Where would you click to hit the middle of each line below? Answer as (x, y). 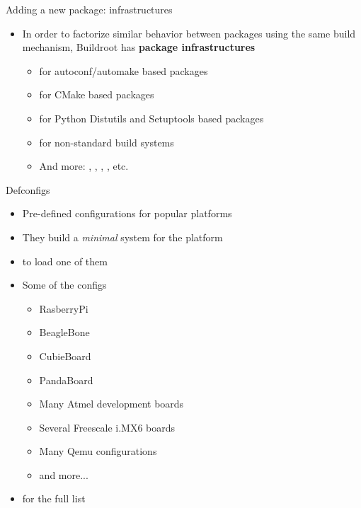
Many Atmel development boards (111, 404)
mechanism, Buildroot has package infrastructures (139, 47)
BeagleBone (64, 332)
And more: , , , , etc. (84, 166)
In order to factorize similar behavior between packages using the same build (189, 33)
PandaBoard (66, 380)
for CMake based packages (97, 94)
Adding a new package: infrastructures (89, 9)
